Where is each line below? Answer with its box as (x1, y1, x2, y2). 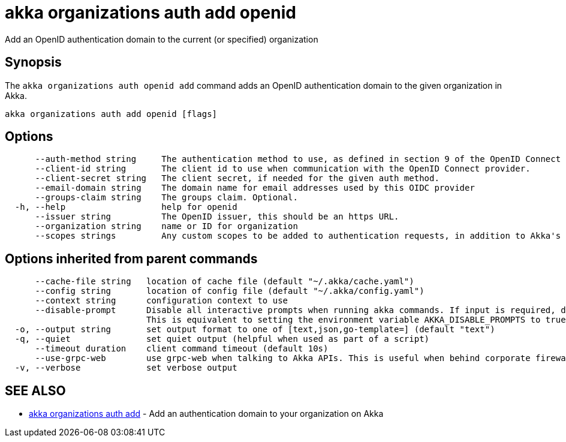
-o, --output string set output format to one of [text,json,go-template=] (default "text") (14, 324, 495, 335)
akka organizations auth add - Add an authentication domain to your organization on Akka (29, 408, 384, 419)
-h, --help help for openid (14, 202, 237, 212)
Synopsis (5, 55, 62, 70)
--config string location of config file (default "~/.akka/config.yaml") (35, 286, 424, 296)
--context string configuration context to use (35, 296, 288, 306)
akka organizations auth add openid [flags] (5, 109, 218, 119)
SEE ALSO (5, 383, 66, 398)
